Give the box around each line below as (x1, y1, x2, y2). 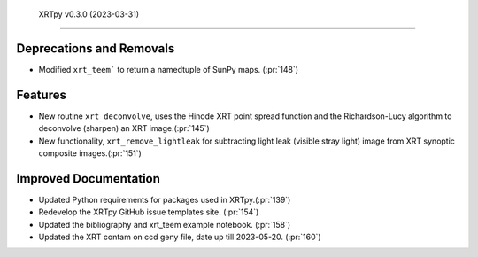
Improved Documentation (16, 171, 161, 186)
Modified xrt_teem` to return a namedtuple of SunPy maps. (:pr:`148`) (38, 64, 299, 74)
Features (16, 87, 66, 102)
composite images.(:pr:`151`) (38, 147, 142, 159)
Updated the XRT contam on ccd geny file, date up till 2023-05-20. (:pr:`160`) (38, 231, 322, 243)
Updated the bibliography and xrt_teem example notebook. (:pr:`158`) (38, 219, 291, 230)
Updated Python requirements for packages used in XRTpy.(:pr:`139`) (38, 194, 291, 205)
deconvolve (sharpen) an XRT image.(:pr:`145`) (38, 123, 210, 134)
